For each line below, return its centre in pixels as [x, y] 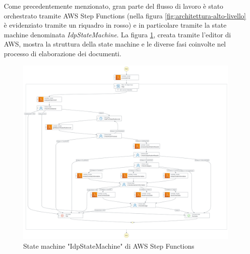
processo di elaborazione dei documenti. [63, 53]
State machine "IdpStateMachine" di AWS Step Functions [109, 246]
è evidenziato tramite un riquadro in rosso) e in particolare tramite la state [115, 25]
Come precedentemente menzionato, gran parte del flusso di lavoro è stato [114, 6]
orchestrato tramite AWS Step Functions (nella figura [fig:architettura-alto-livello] [125, 15]
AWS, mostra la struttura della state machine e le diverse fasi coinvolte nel [115, 44]
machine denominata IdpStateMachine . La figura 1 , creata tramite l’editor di [118, 34]
